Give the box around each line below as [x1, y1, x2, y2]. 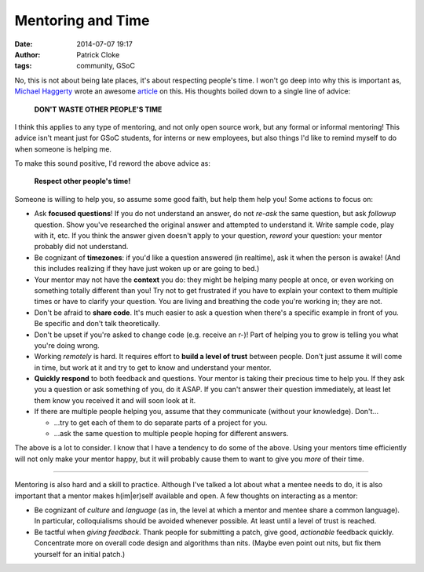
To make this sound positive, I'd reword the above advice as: [14, 159, 211, 168]
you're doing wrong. [34, 340, 100, 350]
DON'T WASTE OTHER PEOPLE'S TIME [34, 104, 163, 114]
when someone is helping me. [14, 144, 111, 153]
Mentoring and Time [14, 12, 150, 29]
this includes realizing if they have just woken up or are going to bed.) [34, 264, 260, 273]
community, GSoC [76, 61, 135, 71]
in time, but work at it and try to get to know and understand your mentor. [34, 362, 272, 372]
